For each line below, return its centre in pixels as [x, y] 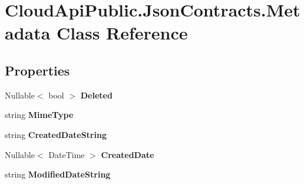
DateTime [67, 154]
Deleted [96, 95]
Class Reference [122, 33]
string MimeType [39, 115]
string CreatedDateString [56, 134]
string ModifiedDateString [58, 174]
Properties [37, 70]
